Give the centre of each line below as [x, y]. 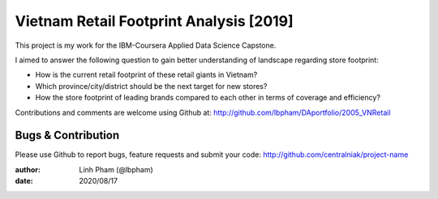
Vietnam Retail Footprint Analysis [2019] [154, 21]
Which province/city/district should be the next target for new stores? [151, 86]
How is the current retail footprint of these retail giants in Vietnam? [146, 75]
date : [24, 181]
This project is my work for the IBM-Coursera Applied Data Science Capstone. [146, 45]
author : [28, 169]
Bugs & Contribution [67, 135]
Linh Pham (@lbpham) [116, 169]
